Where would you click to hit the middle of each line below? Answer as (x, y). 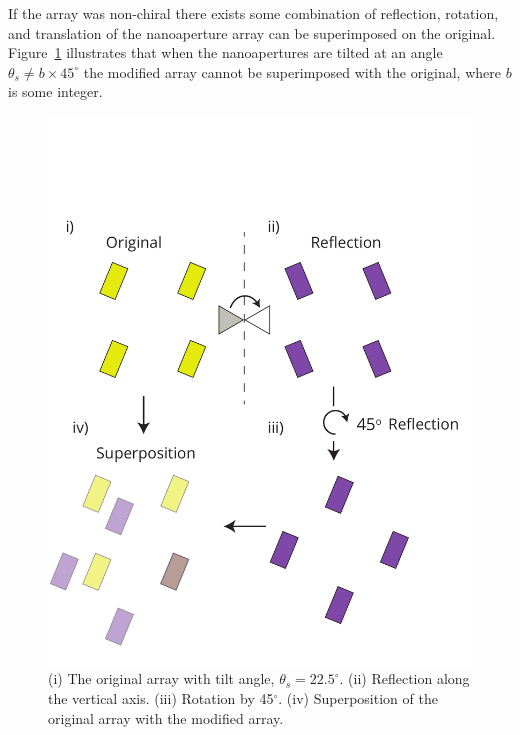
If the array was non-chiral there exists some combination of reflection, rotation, (253, 13)
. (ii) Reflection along (404, 678)
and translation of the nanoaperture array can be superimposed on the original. (252, 32)
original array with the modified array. (166, 717)
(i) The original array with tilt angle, (161, 678)
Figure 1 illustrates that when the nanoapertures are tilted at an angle (225, 52)
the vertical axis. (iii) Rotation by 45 (161, 698)
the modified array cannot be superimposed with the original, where (292, 71)
